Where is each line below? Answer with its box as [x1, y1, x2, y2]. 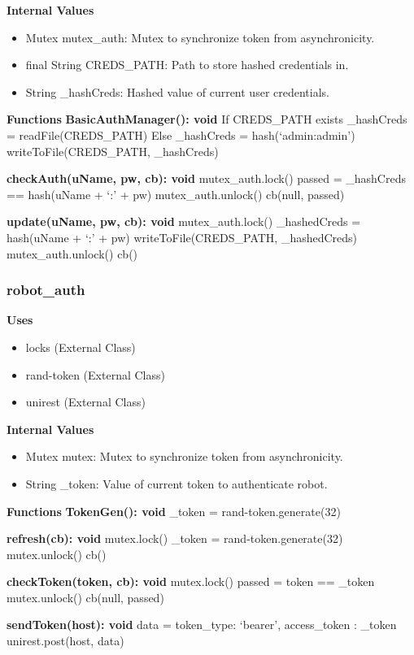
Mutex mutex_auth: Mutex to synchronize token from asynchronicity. [25, 28, 375, 46]
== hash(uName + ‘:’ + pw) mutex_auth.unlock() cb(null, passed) [7, 185, 345, 202]
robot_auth [7, 280, 85, 300]
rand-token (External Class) [25, 366, 165, 383]
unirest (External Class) [25, 393, 146, 410]
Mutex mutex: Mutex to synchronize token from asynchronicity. [25, 448, 343, 465]
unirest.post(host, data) [7, 632, 124, 649]
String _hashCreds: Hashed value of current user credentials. [25, 83, 329, 100]
